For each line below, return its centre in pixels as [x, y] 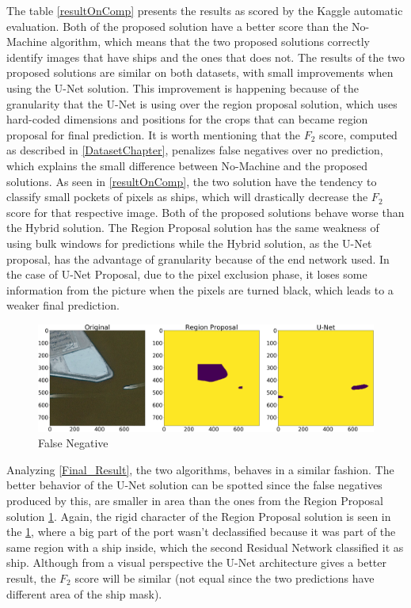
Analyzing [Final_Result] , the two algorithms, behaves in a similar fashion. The [200, 469]
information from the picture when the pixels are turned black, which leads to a [200, 289]
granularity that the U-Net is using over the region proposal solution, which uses [202, 103]
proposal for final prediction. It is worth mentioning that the [153, 134]
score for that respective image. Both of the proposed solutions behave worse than [205, 212]
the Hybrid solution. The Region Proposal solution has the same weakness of [193, 228]
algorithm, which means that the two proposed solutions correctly [210, 42]
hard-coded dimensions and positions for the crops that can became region [187, 119]
